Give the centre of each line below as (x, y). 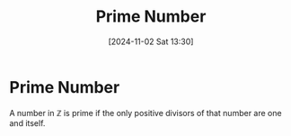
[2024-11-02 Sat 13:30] (151, 41)
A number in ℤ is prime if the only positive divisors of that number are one (145, 113)
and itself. (27, 122)
